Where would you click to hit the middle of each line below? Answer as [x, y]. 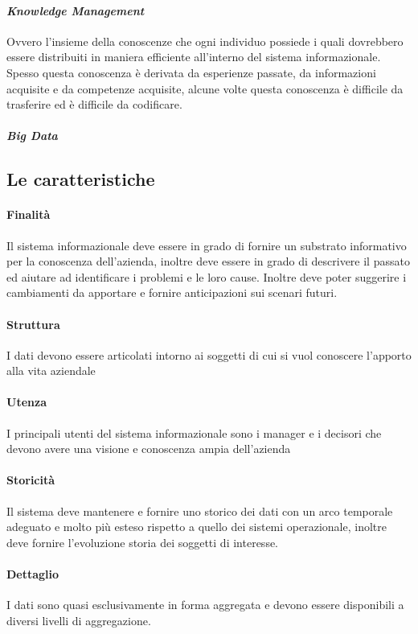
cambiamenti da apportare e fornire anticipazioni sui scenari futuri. [172, 292]
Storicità [31, 480]
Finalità [29, 214]
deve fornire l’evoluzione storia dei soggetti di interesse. [143, 542]
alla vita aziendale [51, 371]
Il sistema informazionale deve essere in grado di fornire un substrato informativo [207, 245]
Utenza [27, 402]
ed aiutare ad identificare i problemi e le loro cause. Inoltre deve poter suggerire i [207, 276]
